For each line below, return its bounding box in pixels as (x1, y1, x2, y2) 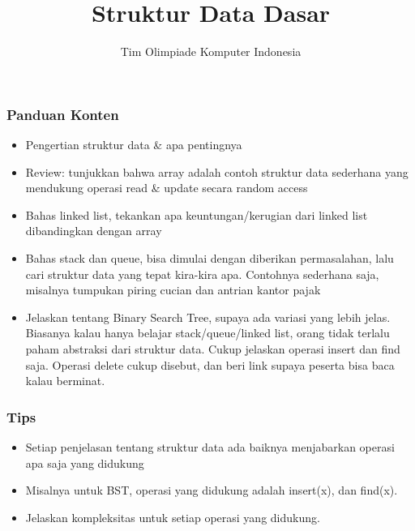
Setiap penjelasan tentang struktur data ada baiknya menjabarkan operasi (25, 438, 395, 455)
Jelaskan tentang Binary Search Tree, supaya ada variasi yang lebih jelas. (25, 308, 391, 325)
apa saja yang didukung (25, 454, 144, 471)
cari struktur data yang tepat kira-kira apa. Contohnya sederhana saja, (25, 265, 379, 282)
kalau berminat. (25, 372, 105, 389)
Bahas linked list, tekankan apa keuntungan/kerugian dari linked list (25, 206, 368, 223)
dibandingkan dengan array (25, 222, 162, 239)
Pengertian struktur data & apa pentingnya (25, 136, 242, 153)
